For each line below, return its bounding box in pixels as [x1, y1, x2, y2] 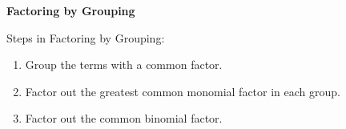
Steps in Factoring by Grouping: [6, 29, 165, 46]
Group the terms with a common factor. [25, 56, 223, 73]
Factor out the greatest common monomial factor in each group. [25, 83, 340, 99]
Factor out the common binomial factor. [25, 110, 223, 127]
